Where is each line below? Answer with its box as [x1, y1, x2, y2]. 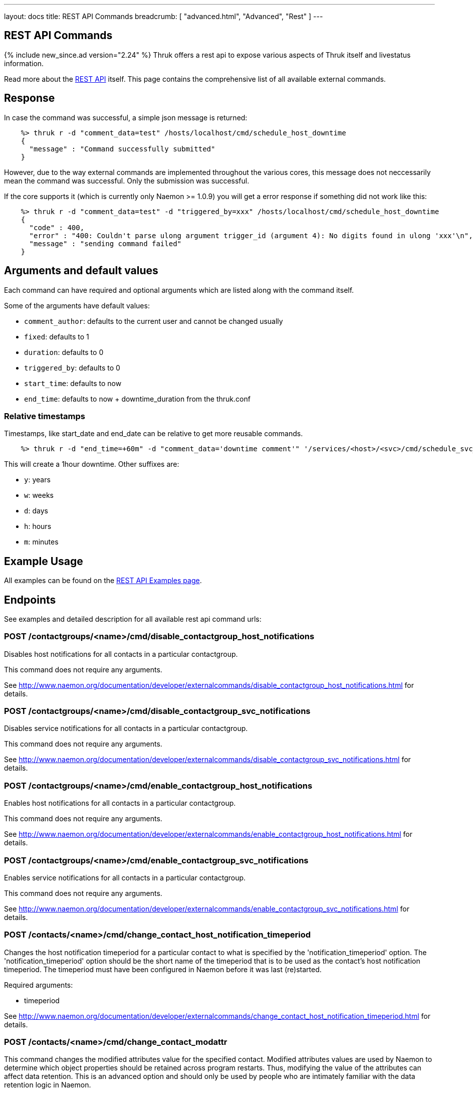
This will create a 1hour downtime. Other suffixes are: [4, 460, 179, 469]
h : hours [24, 522, 52, 531]
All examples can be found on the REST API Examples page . [4, 576, 202, 585]
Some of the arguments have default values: [4, 301, 150, 310]
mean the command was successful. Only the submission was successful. [4, 176, 250, 185]
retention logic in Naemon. [4, 1080, 91, 1089]
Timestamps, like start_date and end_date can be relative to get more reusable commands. [4, 429, 303, 438]
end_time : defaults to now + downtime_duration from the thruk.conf [24, 394, 251, 403]
